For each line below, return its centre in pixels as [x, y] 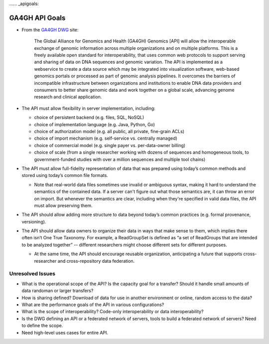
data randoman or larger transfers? [58, 291]
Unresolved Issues [32, 274]
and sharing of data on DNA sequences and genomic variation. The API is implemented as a [128, 62]
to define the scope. [42, 326]
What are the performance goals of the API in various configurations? [93, 305]
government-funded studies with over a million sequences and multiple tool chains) [120, 159]
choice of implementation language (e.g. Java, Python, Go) [95, 124]
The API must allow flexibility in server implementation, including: [88, 108]
